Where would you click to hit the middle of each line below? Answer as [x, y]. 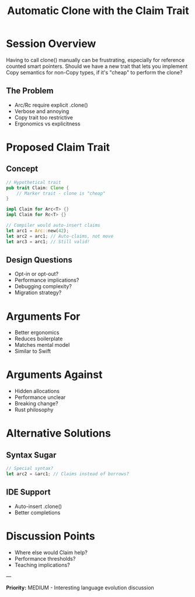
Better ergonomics [37, 333]
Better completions [37, 512]
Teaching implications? [42, 565]
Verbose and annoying [42, 111]
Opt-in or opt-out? [36, 274]
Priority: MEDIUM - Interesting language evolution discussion [80, 588]
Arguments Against [54, 375]
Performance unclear [40, 397]
